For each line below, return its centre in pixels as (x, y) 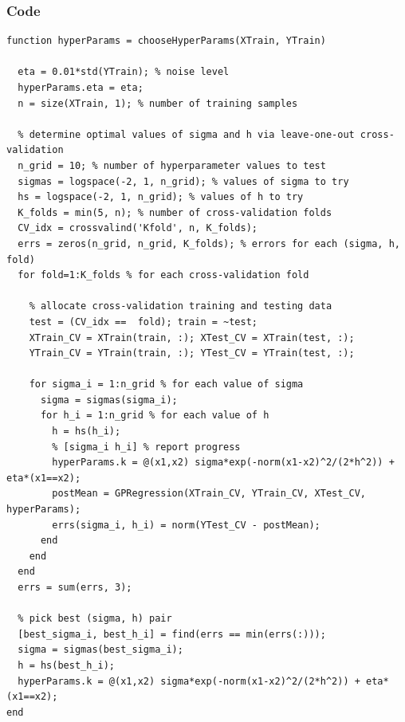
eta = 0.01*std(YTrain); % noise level (124, 72)
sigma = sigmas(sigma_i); (109, 400)
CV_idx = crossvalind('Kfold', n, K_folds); (138, 228)
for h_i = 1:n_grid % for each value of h (155, 416)
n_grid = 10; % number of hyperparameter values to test (172, 165)
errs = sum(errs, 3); (75, 587)
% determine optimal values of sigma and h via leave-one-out (186, 134)
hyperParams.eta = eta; (81, 88)
